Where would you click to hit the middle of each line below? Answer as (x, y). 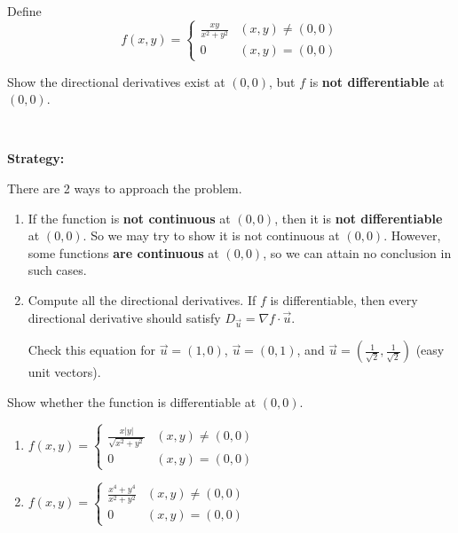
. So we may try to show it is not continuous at (211, 235)
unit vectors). (64, 372)
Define (24, 11)
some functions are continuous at (123, 252)
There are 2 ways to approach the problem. (125, 188)
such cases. (57, 270)
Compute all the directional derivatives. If (142, 299)
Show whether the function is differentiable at (132, 401)
